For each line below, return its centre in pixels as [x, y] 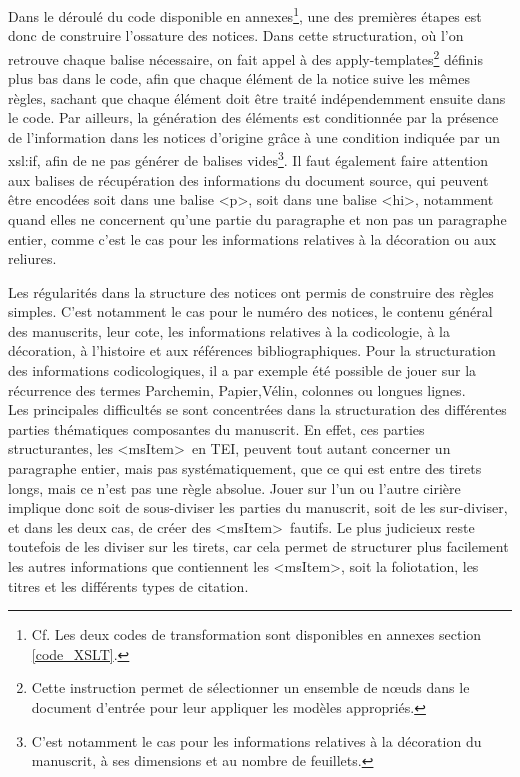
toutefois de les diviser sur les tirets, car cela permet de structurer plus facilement [258, 546]
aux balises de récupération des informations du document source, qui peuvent [248, 179]
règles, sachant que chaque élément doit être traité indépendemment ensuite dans [257, 97]
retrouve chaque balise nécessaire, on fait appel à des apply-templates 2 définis [246, 57]
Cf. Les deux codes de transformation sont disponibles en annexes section [256, 634]
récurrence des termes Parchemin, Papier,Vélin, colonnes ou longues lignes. [237, 389]
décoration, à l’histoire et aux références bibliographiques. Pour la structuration [252, 350]
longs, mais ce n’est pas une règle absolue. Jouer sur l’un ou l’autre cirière [234, 487]
